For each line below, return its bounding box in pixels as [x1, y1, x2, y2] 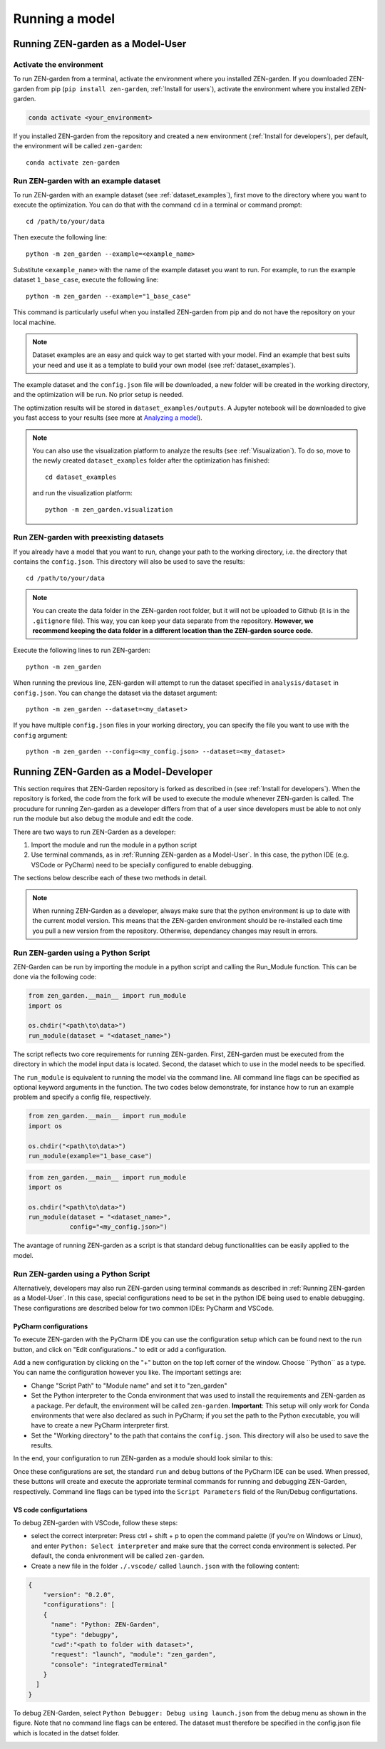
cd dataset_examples [45, 473, 117, 481]
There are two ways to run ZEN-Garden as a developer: [13, 827, 176, 836]
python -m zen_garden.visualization [45, 505, 173, 513]
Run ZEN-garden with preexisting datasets [13, 532, 164, 542]
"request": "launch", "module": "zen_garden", [51, 1651, 217, 1658]
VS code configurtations [13, 1505, 88, 1514]
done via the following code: [13, 973, 97, 981]
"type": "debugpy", [51, 1631, 119, 1639]
